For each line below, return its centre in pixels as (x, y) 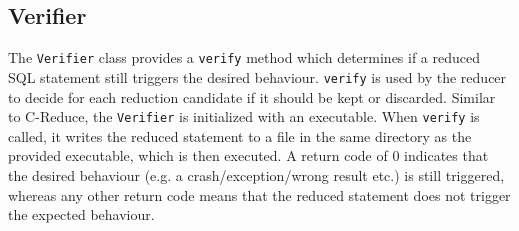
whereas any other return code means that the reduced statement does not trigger (259, 194)
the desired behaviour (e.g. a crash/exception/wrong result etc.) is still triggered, (256, 174)
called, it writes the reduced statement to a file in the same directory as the (240, 135)
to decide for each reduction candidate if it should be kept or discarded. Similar (252, 96)
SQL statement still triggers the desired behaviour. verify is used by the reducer (257, 76)
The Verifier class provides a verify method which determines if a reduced (244, 57)
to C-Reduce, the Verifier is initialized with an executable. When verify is (244, 116)
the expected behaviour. (81, 214)
